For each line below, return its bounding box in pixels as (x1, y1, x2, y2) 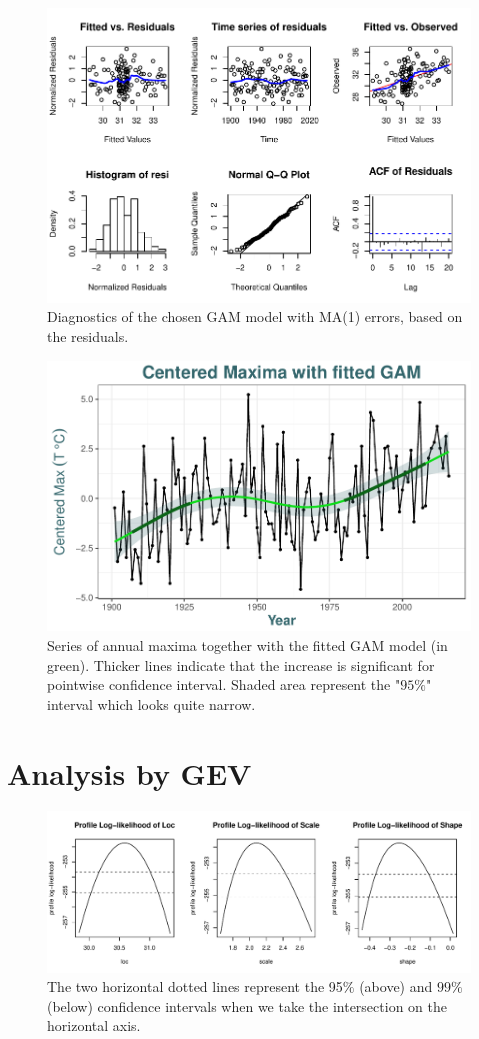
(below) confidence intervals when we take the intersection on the (47, 995, 447, 1016)
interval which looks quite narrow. (47, 693, 256, 714)
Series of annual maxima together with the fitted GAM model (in (47, 634, 448, 655)
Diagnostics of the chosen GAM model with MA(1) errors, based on (47, 306, 463, 327)
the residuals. (47, 325, 129, 346)
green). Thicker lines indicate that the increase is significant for (47, 654, 435, 675)
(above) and (359, 976, 433, 997)
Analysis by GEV (7, 752, 252, 793)
